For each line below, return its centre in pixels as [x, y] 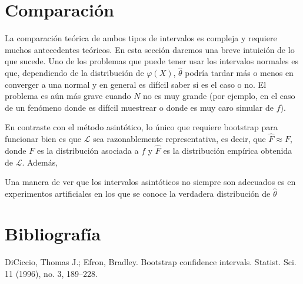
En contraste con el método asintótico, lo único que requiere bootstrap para [141, 127]
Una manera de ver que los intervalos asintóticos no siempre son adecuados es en [150, 182]
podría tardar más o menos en [239, 72]
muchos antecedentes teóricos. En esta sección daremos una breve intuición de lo [150, 49]
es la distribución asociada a [88, 150]
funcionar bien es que [43, 139]
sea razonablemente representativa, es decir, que [179, 139]
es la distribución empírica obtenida [228, 150]
